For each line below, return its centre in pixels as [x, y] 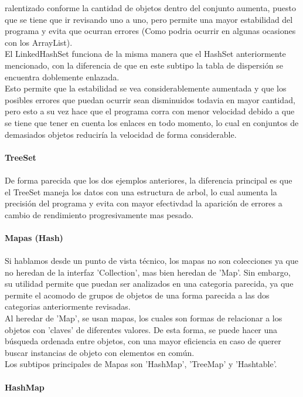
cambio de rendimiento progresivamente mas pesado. [99, 214]
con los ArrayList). [39, 42]
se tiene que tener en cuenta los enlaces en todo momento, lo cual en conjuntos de [152, 122]
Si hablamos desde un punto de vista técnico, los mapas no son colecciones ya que [151, 261]
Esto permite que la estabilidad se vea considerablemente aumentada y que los [146, 88]
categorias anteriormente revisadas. [68, 306]
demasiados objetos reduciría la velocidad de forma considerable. [121, 134]
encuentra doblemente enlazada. [62, 77]
